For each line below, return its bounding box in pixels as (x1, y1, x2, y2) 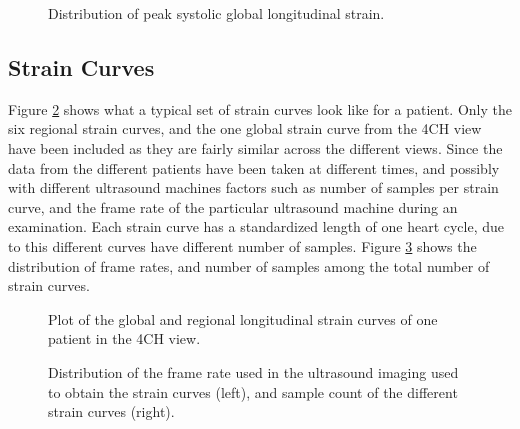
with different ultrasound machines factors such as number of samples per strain (8, 177, 499, 198)
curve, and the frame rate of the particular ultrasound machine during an (8, 196, 458, 217)
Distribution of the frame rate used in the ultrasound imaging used (48, 361, 459, 382)
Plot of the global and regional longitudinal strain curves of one (48, 308, 438, 329)
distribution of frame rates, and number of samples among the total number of (8, 255, 490, 276)
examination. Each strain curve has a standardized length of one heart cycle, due (8, 216, 505, 237)
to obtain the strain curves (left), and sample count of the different (48, 381, 458, 402)
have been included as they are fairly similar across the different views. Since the (8, 137, 503, 158)
